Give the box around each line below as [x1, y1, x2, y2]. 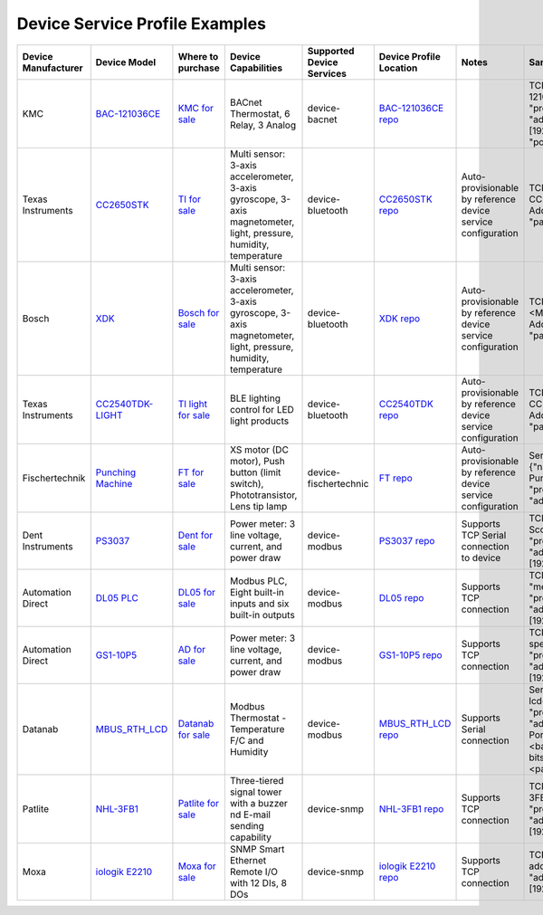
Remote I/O [229, 865, 278, 878]
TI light [177, 397, 208, 410]
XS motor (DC [229, 443, 290, 456]
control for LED [229, 403, 294, 415]
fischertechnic [307, 477, 369, 490]
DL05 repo [378, 591, 424, 604]
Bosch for [177, 306, 220, 319]
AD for [177, 643, 206, 655]
